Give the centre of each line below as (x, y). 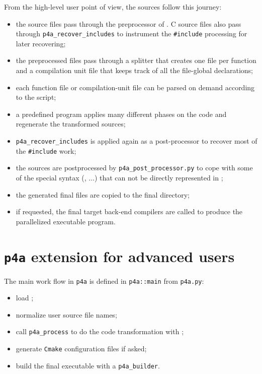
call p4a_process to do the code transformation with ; (100, 331)
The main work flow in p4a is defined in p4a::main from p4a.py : (104, 280)
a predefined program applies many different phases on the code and (121, 114)
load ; (25, 298)
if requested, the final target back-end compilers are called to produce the (129, 211)
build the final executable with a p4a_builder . (88, 365)
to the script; (36, 97)
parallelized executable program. (66, 221)
